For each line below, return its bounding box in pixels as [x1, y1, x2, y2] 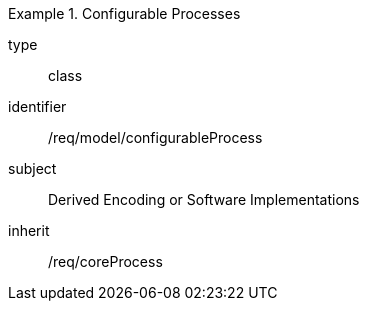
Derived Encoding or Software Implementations [48, 191, 360, 208]
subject [8, 160, 57, 177]
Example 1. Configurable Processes [8, 5, 241, 22]
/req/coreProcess [48, 253, 163, 270]
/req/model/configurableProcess [48, 129, 263, 146]
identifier [8, 98, 67, 115]
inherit [8, 222, 50, 239]
